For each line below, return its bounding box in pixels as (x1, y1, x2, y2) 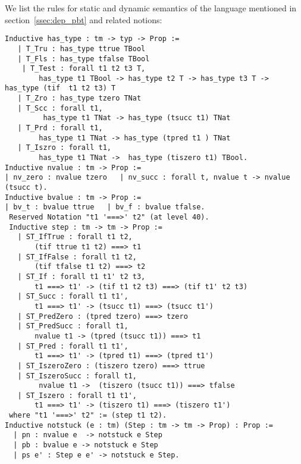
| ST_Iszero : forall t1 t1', (17, 391, 137, 400)
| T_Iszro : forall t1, (17, 143, 111, 152)
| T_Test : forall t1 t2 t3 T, (21, 64, 146, 73)
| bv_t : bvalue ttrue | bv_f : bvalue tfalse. (5, 203, 205, 212)
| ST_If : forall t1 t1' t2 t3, (17, 272, 146, 281)
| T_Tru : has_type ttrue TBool (17, 44, 146, 53)
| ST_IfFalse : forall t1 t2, (17, 252, 137, 261)
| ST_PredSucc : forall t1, (17, 322, 128, 331)
